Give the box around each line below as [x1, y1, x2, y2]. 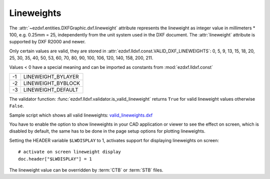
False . [9, 103, 24, 109]
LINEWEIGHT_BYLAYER [23, 73, 79, 80]
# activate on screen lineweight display [18, 149, 121, 155]
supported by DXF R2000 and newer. [9, 39, 86, 45]
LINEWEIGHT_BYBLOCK [23, 80, 80, 87]
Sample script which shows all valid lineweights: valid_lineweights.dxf [9, 112, 153, 118]
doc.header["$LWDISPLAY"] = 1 [18, 156, 92, 162]
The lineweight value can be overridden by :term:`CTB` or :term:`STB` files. [9, 167, 163, 173]
